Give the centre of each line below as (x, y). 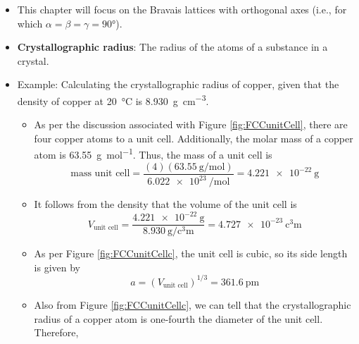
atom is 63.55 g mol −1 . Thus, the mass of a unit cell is (153, 154)
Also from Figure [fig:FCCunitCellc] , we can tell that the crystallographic (193, 304)
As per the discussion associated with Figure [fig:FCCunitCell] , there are (191, 124)
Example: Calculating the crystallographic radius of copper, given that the (178, 84)
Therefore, (56, 332)
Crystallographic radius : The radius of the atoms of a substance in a (172, 47)
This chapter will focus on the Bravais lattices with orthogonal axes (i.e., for (182, 9)
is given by (57, 267)
